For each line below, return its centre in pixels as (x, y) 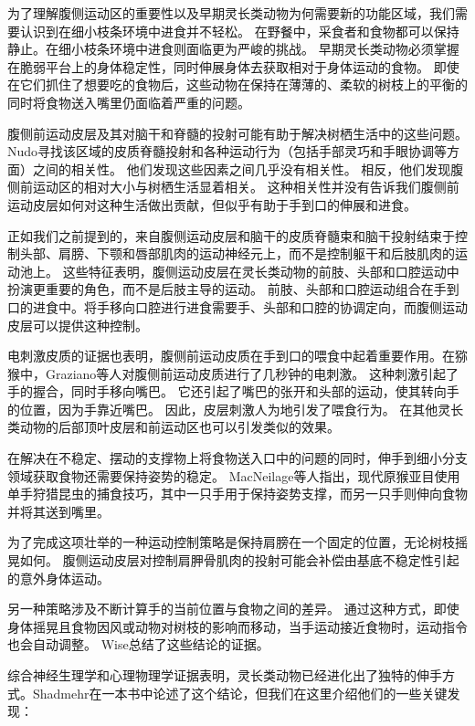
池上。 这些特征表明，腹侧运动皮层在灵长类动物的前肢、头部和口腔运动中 (239, 271)
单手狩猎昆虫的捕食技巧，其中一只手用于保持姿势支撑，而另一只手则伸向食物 (237, 494)
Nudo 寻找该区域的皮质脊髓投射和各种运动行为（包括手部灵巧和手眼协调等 (227, 151)
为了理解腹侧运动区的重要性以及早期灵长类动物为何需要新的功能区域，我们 (231, 13)
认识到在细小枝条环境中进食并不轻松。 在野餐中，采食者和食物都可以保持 (239, 31)
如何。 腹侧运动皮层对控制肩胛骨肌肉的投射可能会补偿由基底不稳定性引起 (239, 560)
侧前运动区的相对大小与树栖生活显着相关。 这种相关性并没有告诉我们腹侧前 (233, 187)
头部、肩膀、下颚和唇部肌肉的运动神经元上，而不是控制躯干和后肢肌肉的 (237, 253)
